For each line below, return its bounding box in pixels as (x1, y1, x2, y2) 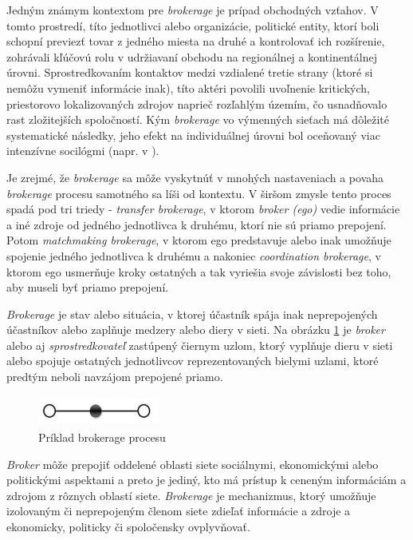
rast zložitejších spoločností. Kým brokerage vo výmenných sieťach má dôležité (6, 111, 390, 128)
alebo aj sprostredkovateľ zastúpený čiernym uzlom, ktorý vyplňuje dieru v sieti (6, 336, 393, 353)
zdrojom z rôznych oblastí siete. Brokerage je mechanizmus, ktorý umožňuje (6, 486, 376, 503)
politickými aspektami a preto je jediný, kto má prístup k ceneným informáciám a (6, 471, 407, 488)
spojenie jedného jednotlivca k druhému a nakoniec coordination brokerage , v (6, 247, 381, 264)
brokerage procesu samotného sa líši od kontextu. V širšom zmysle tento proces (6, 185, 391, 201)
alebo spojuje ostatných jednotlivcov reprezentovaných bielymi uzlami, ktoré (6, 352, 379, 369)
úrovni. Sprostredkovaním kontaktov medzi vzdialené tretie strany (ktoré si (6, 64, 373, 81)
